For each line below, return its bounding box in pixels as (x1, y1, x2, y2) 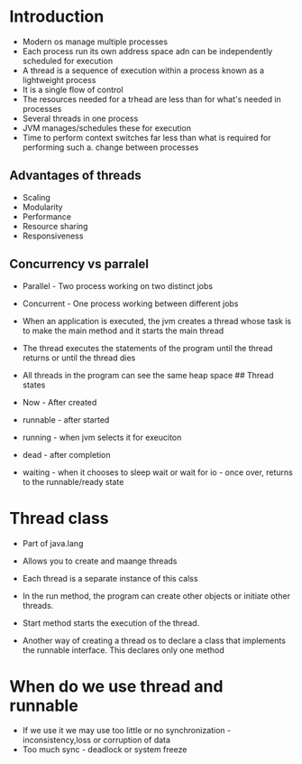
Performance (22, 210, 72, 222)
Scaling (22, 191, 51, 202)
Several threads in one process (22, 113, 139, 124)
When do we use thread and (9, 675, 224, 696)
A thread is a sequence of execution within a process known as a (22, 65, 264, 76)
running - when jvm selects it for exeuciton (22, 432, 182, 443)
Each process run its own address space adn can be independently (22, 45, 273, 56)
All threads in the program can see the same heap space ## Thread (22, 369, 274, 380)
